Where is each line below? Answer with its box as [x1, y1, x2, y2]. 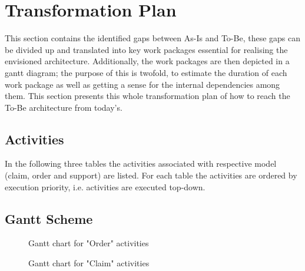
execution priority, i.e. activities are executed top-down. [5, 180, 205, 193]
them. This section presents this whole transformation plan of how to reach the [5, 90, 290, 102]
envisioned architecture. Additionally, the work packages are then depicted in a [5, 55, 290, 67]
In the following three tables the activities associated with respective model [5, 157, 277, 170]
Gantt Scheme [5, 209, 93, 227]
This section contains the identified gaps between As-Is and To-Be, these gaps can [5, 32, 301, 44]
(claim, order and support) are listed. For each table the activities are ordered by [5, 169, 297, 181]
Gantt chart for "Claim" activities [28, 257, 150, 269]
